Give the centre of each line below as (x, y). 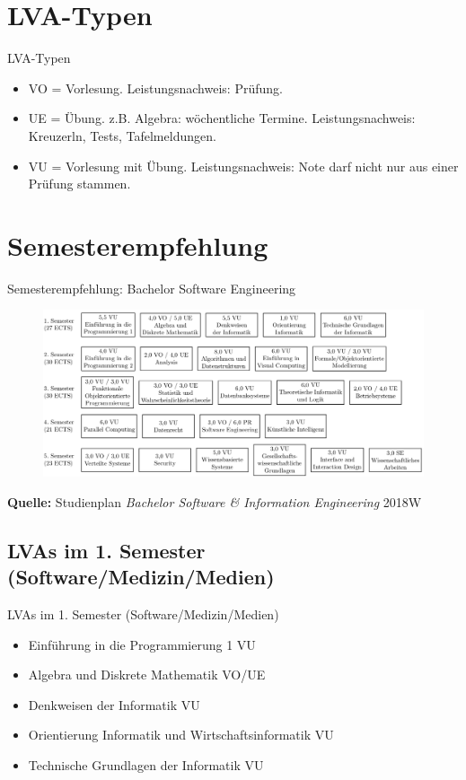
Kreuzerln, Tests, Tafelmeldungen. (122, 135)
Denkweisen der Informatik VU (114, 704)
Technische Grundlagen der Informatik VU (146, 765)
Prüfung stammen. (79, 184)
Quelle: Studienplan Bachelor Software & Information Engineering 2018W (215, 501)
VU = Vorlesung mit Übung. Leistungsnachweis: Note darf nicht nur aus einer (243, 166)
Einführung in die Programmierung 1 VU (142, 644)
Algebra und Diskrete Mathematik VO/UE (147, 675)
